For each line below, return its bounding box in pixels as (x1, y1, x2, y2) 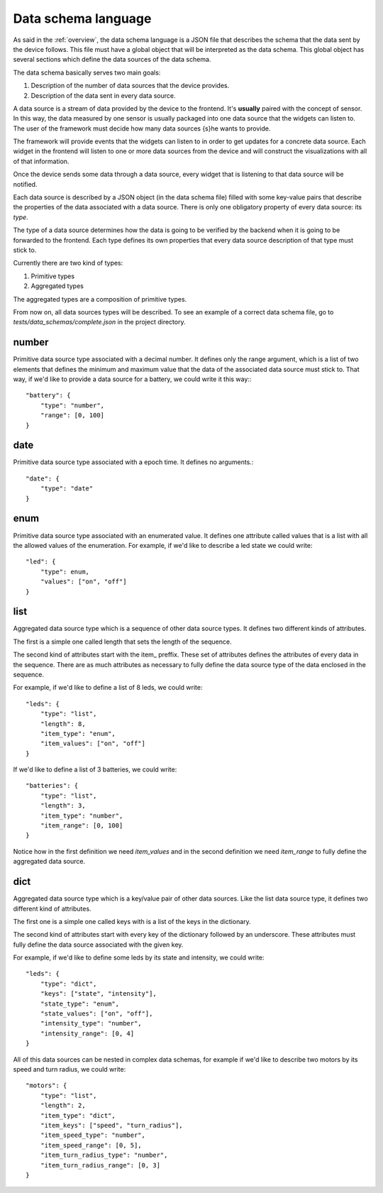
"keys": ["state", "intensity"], (40, 990, 157, 998)
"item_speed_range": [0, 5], (40, 1141, 142, 1149)
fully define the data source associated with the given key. (13, 940, 184, 949)
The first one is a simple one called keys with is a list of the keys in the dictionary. (13, 917, 251, 925)
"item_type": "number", (40, 811, 123, 820)
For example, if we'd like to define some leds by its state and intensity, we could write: (13, 953, 265, 962)
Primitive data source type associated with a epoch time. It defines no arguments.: (13, 458, 254, 466)
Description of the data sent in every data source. (30, 91, 177, 99)
